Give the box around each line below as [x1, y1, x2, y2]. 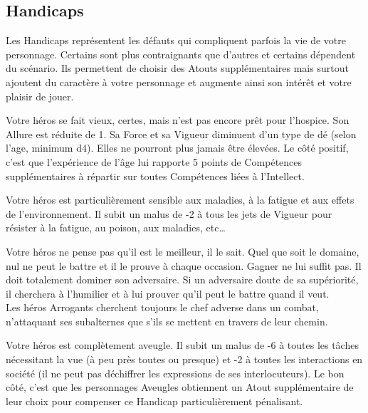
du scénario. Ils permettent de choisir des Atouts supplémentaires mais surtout [6, 61, 349, 75]
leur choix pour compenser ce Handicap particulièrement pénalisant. [6, 393, 303, 408]
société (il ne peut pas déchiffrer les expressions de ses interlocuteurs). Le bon [6, 365, 345, 380]
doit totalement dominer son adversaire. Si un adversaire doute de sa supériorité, [6, 272, 359, 287]
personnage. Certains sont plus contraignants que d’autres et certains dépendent [6, 46, 356, 61]
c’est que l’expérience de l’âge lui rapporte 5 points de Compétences [6, 154, 303, 169]
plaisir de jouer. [6, 88, 74, 103]
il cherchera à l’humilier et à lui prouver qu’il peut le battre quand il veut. [6, 286, 330, 300]
